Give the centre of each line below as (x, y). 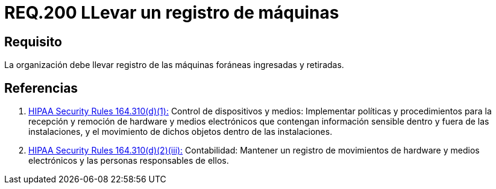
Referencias (41, 88)
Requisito (33, 42)
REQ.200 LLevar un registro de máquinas (172, 13)
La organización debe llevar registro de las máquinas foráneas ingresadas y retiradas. (174, 65)
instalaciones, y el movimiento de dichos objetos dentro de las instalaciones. (181, 132)
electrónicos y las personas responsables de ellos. (129, 161)
